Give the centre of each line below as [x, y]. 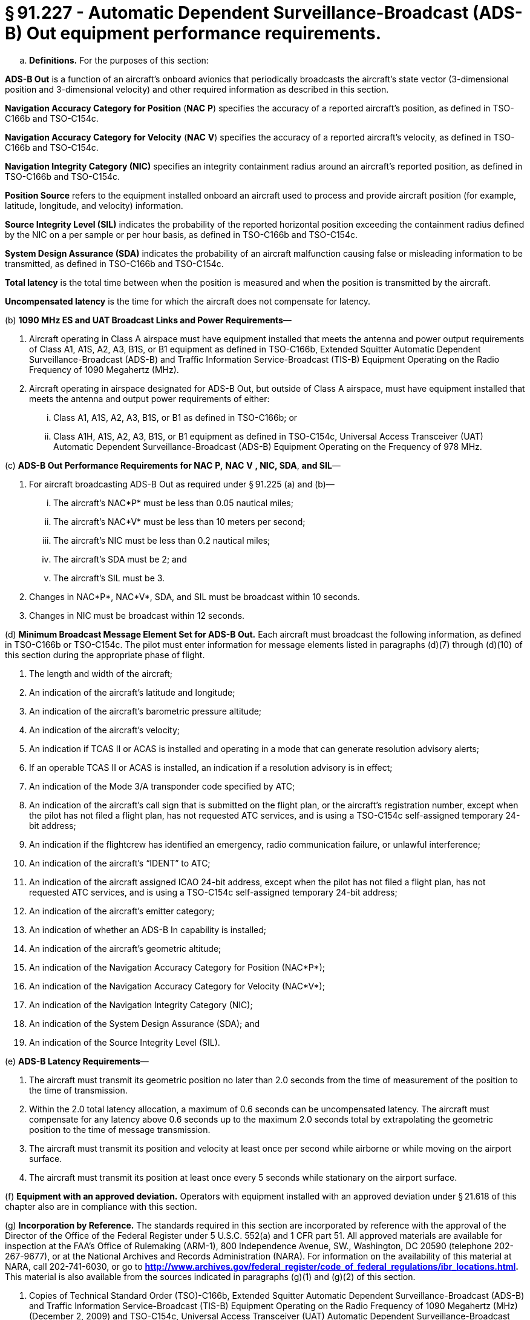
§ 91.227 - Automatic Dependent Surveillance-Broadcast [237, 13]
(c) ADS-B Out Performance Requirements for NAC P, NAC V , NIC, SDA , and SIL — [173, 465]
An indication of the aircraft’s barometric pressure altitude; [146, 711]
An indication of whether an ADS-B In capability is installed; [148, 929]
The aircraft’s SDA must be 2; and [120, 559]
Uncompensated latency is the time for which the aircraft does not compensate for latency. [188, 301]
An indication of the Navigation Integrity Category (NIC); [141, 1005]
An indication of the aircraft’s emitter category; [122, 911]
